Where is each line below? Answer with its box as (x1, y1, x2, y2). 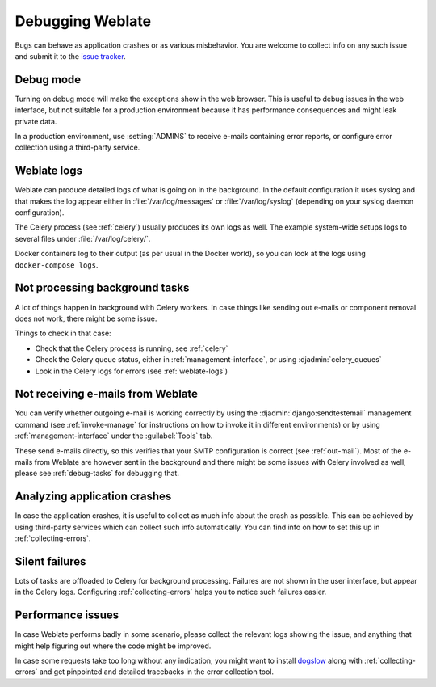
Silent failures (15, 554, 86, 568)
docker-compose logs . (15, 259, 99, 270)
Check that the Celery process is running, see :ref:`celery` (35, 343, 228, 353)
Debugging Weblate (15, 12, 152, 30)
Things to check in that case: (15, 328, 112, 339)
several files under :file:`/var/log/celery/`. (15, 234, 151, 243)
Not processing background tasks (15, 281, 190, 295)
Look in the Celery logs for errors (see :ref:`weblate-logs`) (35, 366, 228, 376)
